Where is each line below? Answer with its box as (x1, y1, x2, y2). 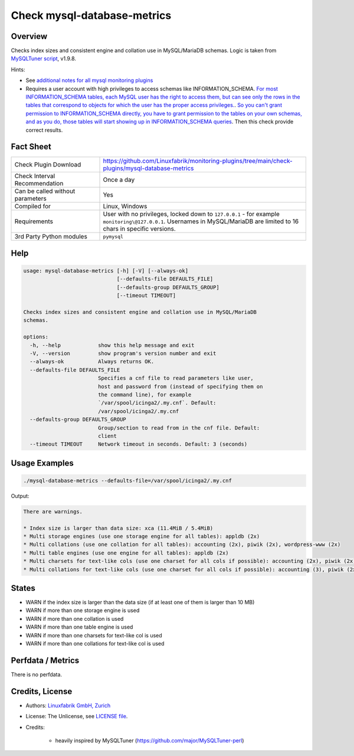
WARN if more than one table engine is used (25, 623, 133, 631)
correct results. (25, 126, 63, 133)
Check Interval (14, 172, 55, 180)
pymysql (103, 233, 124, 240)
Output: (11, 492, 29, 499)
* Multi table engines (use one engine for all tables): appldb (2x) (23, 549, 229, 556)
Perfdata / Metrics (11, 655, 80, 665)
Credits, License (11, 686, 73, 696)
